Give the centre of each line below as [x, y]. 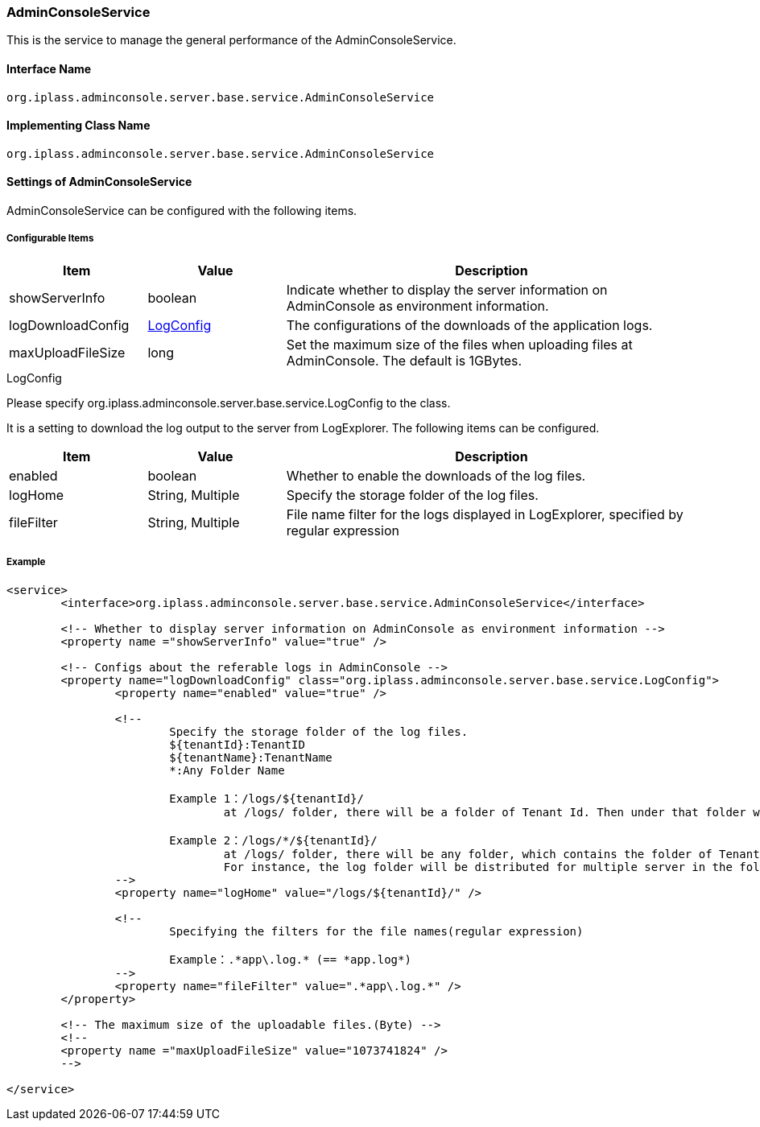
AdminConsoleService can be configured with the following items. [182, 211]
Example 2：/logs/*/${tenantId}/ [273, 840]
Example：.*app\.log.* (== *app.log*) [290, 959]
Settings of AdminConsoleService [99, 182]
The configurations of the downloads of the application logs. [469, 325]
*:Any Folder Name [227, 770]
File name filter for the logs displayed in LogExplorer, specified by [485, 514]
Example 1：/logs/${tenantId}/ [266, 798]
